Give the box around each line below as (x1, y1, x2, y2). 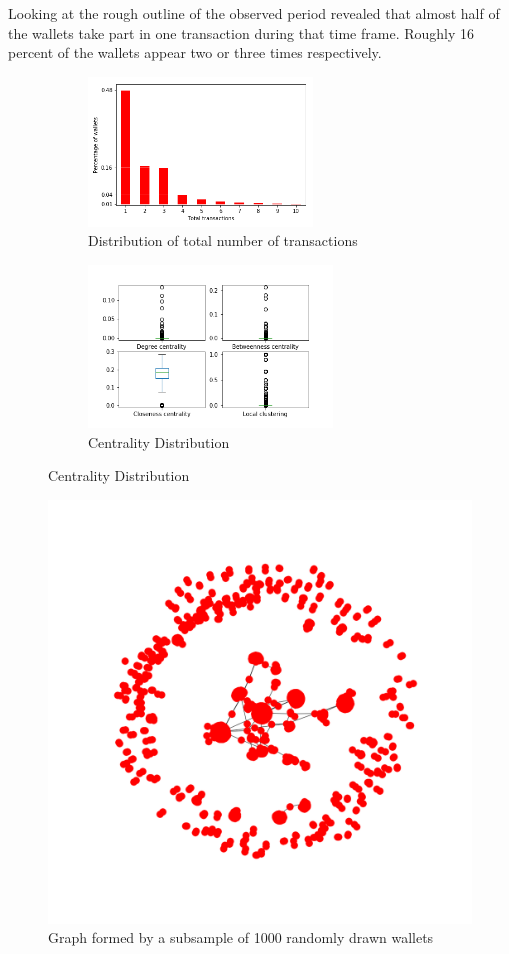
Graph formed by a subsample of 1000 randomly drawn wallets (48, 927, 434, 948)
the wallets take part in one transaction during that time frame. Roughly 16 (8, 22, 475, 43)
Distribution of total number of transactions (88, 230, 358, 251)
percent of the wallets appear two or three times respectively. (8, 42, 382, 63)
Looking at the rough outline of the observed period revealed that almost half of (8, 3, 500, 23)
